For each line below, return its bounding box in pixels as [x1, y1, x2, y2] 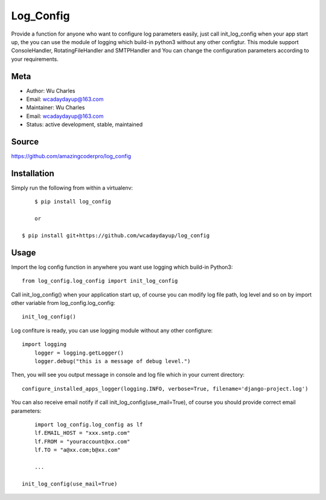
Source [11, 136, 39, 147]
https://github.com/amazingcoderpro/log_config [11, 153, 132, 160]
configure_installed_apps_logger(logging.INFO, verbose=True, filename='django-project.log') [22, 385, 308, 392]
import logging [22, 341, 67, 348]
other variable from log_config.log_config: [11, 300, 116, 307]
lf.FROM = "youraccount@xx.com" [34, 438, 130, 445]
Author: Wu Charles [26, 87, 75, 94]
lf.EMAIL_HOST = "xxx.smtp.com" [34, 429, 130, 437]
